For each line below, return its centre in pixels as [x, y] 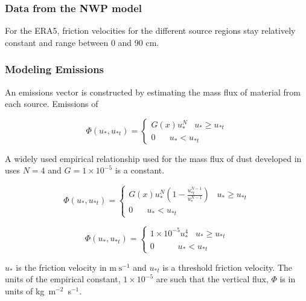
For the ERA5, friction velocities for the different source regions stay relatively [150, 31]
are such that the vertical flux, [212, 279]
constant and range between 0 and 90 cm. [82, 42]
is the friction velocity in [61, 267]
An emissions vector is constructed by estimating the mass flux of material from [153, 92]
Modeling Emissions [55, 69]
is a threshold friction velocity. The [228, 267]
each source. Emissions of [52, 104]
